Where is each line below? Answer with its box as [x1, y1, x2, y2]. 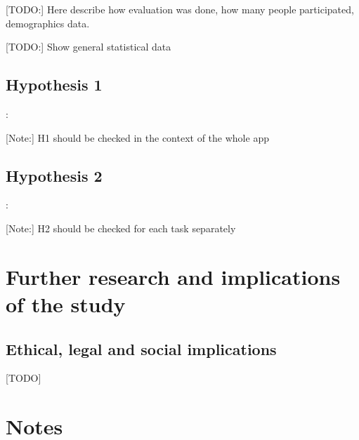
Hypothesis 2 [6, 164, 103, 186]
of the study [6, 289, 126, 318]
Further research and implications [6, 262, 341, 291]
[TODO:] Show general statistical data [6, 39, 171, 54]
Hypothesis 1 [6, 74, 103, 95]
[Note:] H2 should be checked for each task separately [6, 220, 236, 235]
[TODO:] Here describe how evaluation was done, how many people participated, [6, 2, 354, 16]
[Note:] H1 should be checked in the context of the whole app [6, 130, 269, 145]
